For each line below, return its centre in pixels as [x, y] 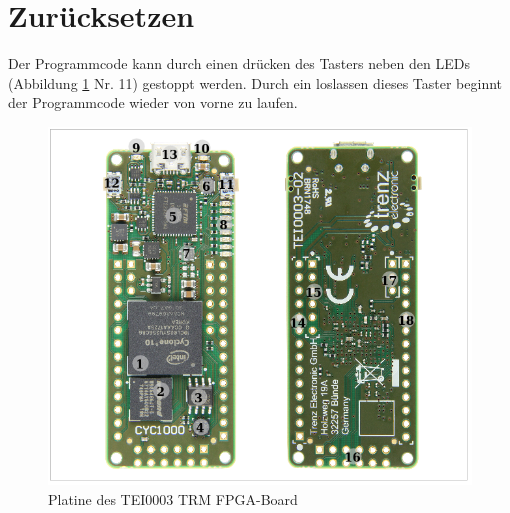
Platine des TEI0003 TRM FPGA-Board [173, 498]
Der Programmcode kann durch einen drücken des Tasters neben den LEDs [239, 63]
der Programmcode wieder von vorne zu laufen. [153, 102]
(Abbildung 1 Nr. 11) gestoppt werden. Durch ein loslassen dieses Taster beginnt [255, 82]
